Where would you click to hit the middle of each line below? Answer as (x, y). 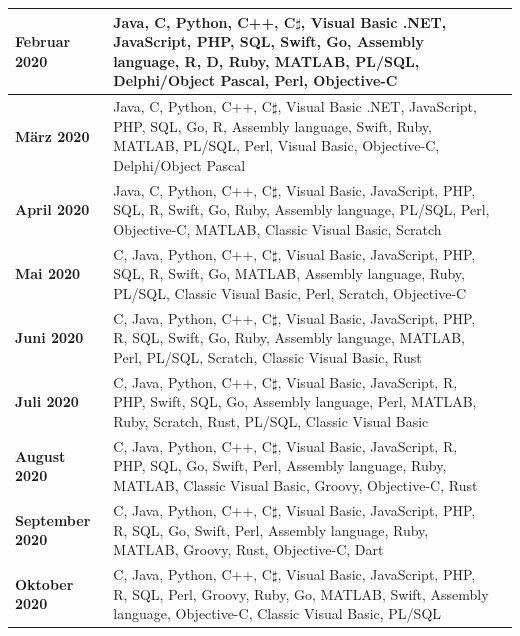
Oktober (44, 583)
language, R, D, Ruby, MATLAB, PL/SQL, (266, 60)
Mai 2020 (48, 273)
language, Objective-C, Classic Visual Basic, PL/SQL (277, 613)
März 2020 (52, 135)
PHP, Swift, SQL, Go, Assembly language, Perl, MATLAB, (295, 401)
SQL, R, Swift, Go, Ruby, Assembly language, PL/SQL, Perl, (301, 209)
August (40, 455)
